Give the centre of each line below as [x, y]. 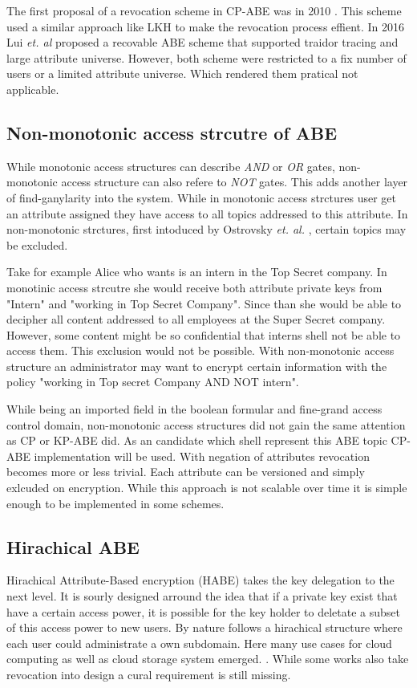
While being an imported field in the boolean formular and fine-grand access [194, 409]
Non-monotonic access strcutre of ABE [172, 132]
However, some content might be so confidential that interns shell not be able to [204, 334]
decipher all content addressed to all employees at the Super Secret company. [196, 319]
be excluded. [37, 244]
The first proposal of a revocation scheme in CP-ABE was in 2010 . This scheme [204, 10]
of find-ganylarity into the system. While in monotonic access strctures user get [201, 197]
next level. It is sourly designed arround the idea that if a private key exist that [202, 596]
